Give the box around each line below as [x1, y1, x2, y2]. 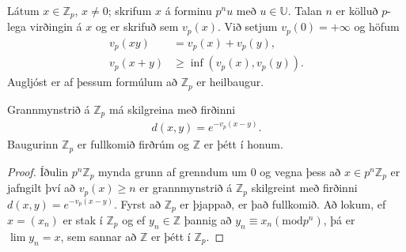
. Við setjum [218, 18, 278, 35]
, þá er [323, 212, 355, 228]
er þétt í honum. [203, 136, 283, 152]
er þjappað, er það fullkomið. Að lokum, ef [180, 195, 386, 212]
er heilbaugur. [196, 73, 264, 90]
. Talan [287, 2, 322, 18]
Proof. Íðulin [7, 163, 68, 179]
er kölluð [336, 2, 378, 18]
